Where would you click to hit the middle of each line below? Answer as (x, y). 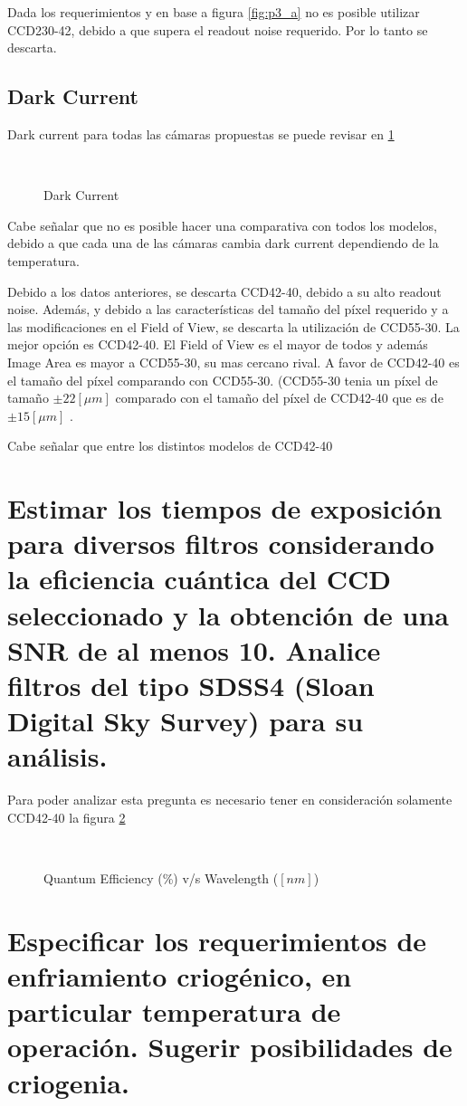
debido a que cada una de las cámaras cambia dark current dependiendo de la (223, 243)
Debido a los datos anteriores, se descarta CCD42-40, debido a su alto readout (224, 291)
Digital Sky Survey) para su (186, 721)
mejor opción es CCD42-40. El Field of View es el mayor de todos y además (218, 344)
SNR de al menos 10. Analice (194, 649)
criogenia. (68, 1082)
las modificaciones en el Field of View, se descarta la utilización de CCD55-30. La (233, 326)
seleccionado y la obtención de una (229, 614)
